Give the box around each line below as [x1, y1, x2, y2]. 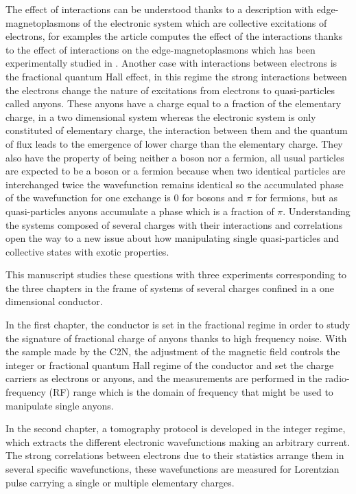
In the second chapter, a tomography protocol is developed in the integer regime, [5, 421, 346, 436]
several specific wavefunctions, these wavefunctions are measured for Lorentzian [5, 462, 340, 475]
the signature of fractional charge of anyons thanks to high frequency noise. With [5, 330, 347, 345]
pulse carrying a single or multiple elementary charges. [5, 475, 235, 489]
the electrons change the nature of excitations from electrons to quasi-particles [5, 82, 335, 97]
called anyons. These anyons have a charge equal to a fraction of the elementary [5, 96, 342, 111]
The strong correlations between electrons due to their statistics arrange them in [5, 448, 344, 462]
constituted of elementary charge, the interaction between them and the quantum [5, 123, 348, 137]
